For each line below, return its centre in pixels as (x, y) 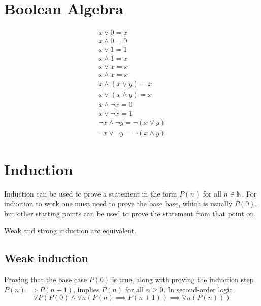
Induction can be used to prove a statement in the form (91, 193)
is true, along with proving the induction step (183, 279)
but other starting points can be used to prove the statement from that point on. (130, 213)
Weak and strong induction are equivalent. (70, 230)
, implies (86, 289)
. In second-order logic (198, 289)
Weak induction (46, 258)
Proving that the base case (45, 279)
